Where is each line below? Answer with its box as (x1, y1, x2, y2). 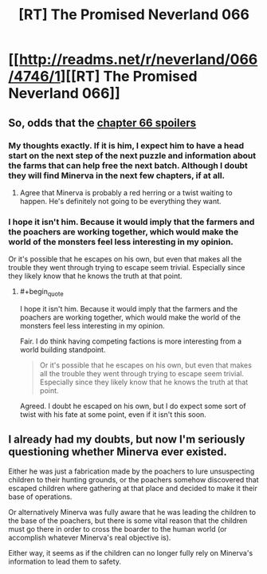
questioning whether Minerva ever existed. (8, 445, 227, 459)
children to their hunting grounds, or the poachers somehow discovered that (8, 474, 259, 484)
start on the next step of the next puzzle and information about (8, 150, 257, 161)
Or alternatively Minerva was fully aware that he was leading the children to (8, 507, 257, 517)
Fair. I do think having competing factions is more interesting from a (19, 336, 241, 346)
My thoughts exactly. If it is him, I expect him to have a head (8, 140, 245, 151)
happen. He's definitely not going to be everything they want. (19, 196, 222, 206)
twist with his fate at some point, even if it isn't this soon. (19, 409, 207, 419)
